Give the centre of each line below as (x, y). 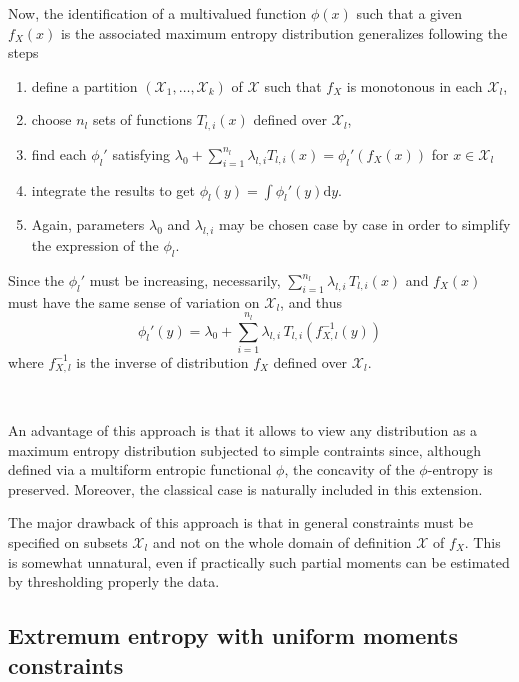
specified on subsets (68, 541)
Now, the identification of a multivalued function (157, 13)
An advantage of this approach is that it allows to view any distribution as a (243, 429)
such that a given (409, 13)
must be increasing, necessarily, (185, 280)
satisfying (141, 153)
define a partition (84, 85)
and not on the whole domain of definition (282, 541)
